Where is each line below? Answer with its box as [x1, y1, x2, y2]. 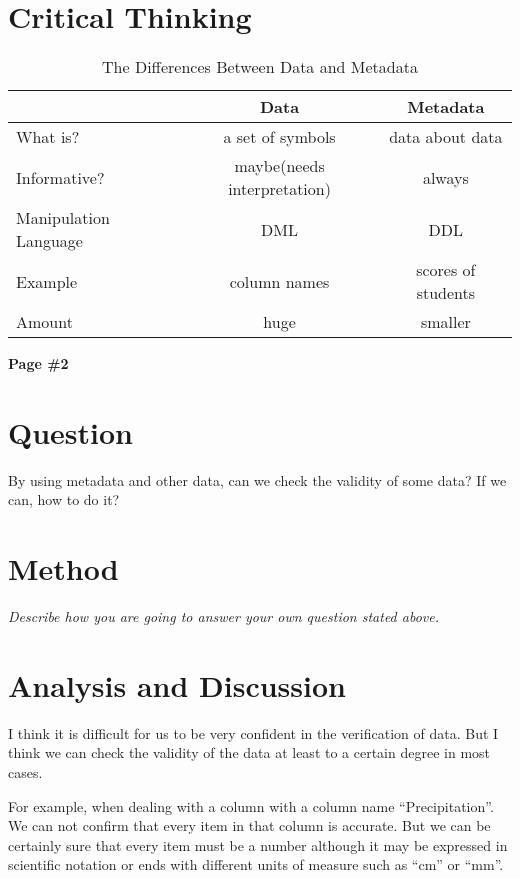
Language [16, 229, 83, 253]
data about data [389, 125, 503, 149]
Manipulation [16, 206, 110, 230]
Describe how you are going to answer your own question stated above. [8, 606, 440, 627]
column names [229, 269, 330, 293]
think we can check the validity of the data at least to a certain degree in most [8, 742, 491, 763]
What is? [16, 125, 80, 149]
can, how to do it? [8, 489, 120, 510]
